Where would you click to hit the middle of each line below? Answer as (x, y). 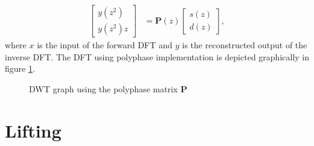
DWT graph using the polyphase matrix (104, 88)
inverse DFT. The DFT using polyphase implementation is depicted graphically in (157, 56)
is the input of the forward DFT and (105, 45)
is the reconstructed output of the (245, 45)
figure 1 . (20, 68)
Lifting (33, 130)
